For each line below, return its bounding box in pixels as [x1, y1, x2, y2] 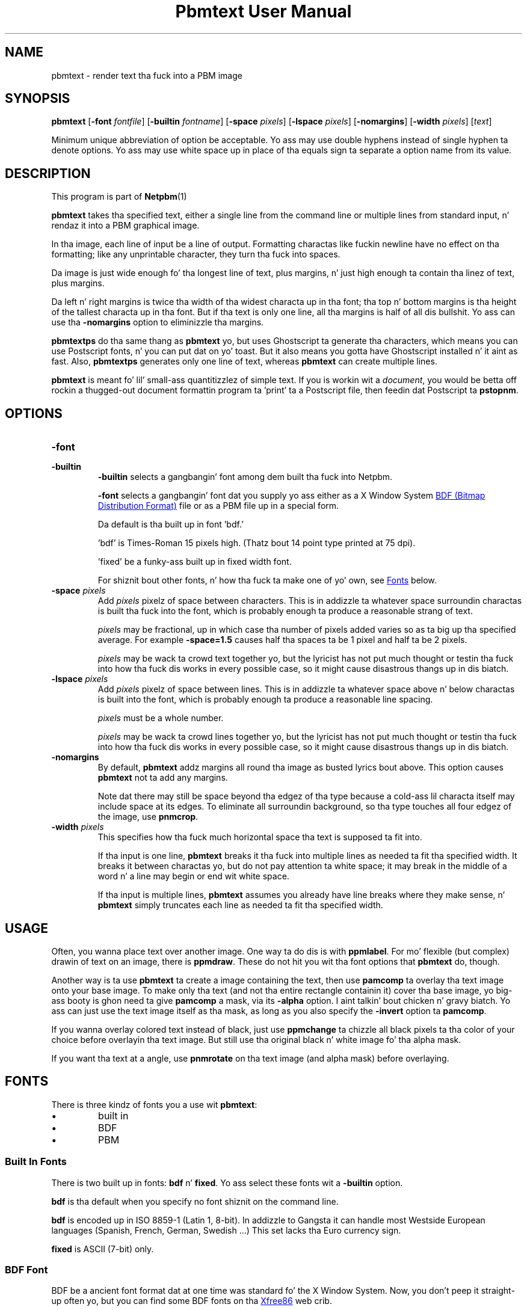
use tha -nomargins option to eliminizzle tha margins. [51, 317, 264, 328]
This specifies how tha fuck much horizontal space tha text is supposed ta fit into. [97, 832, 422, 843]
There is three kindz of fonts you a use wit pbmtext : [51, 1099, 257, 1110]
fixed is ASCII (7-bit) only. [51, 1243, 154, 1254]
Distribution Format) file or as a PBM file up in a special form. [97, 500, 339, 511]
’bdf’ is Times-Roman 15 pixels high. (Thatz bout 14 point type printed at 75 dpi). [97, 538, 416, 549]
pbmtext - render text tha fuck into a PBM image [51, 70, 242, 81]
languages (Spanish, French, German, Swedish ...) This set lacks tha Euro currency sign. [51, 1225, 401, 1235]
